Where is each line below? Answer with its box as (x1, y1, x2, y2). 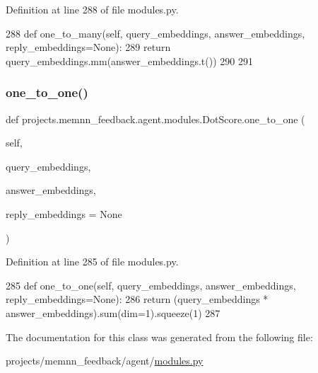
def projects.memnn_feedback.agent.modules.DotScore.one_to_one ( (6, 111, 305, 126)
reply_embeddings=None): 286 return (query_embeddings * (6, 292, 269, 306)
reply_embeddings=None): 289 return (6, 40, 171, 54)
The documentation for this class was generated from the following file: (6, 329, 313, 344)
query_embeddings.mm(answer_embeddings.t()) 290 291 (6, 53, 253, 68)
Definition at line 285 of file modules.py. (6, 254, 179, 269)
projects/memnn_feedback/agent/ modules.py (6, 353, 204, 368)
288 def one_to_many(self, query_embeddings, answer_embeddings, (6, 25, 305, 40)
